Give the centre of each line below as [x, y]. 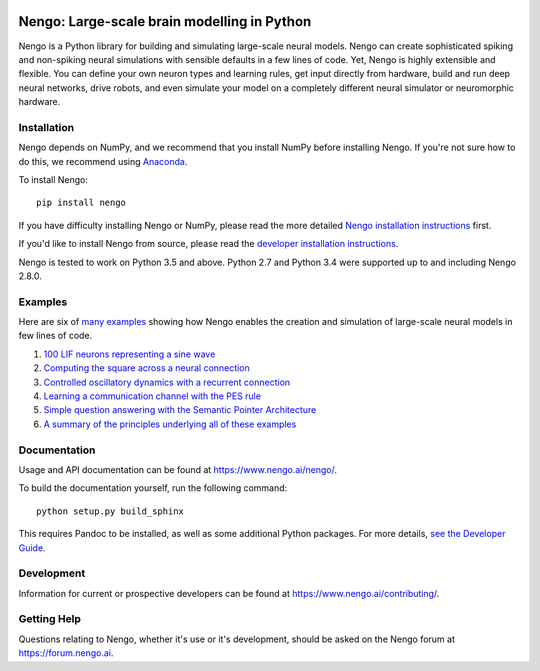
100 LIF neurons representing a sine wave [129, 354]
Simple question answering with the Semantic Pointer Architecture [180, 410]
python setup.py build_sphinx [110, 511]
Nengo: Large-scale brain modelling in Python [165, 21]
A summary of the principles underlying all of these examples [170, 424]
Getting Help [50, 619]
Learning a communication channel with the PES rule [152, 396]
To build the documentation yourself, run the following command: [153, 488]
